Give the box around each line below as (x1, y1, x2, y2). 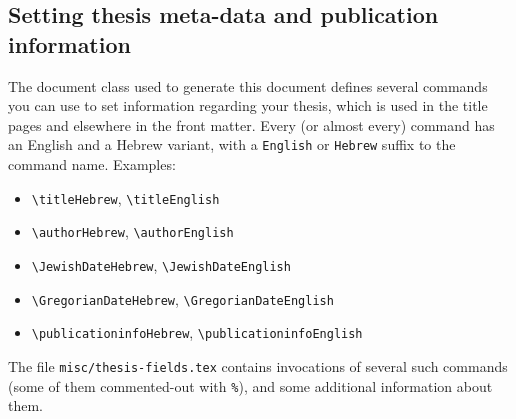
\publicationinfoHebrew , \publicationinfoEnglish (31, 322, 363, 343)
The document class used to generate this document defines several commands (8, 75, 488, 96)
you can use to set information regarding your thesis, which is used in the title (8, 95, 488, 116)
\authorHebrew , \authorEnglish (31, 221, 234, 242)
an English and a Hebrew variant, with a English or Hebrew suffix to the (8, 134, 456, 155)
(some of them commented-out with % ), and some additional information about (8, 375, 493, 396)
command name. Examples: (8, 154, 176, 175)
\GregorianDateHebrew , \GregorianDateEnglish (31, 288, 334, 309)
